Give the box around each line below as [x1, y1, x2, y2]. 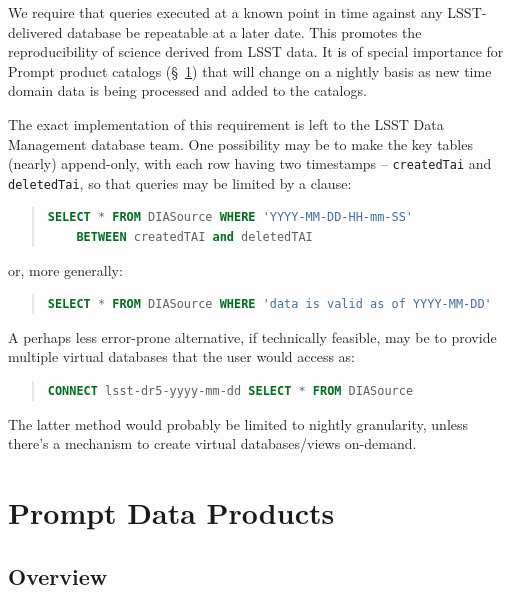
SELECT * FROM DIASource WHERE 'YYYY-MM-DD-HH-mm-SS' [47, 210, 413, 225]
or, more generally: [8, 259, 123, 280]
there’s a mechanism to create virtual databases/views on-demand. [8, 433, 417, 454]
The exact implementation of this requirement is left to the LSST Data [8, 113, 444, 134]
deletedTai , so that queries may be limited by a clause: [8, 172, 352, 193]
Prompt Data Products [8, 492, 335, 532]
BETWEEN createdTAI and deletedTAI [76, 230, 313, 245]
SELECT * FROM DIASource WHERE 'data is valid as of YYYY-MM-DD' [47, 297, 492, 312]
